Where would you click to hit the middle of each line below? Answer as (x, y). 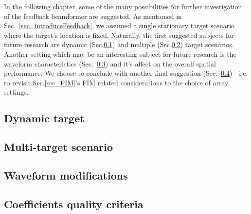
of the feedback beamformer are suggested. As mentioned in (93, 16)
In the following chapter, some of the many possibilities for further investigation (123, 6)
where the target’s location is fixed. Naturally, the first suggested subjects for (119, 35)
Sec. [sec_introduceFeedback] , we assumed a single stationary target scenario (119, 25)
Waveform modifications (66, 175)
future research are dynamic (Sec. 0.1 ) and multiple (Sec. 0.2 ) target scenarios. (119, 44)
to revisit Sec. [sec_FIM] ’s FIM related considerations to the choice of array (116, 82)
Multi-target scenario (59, 147)
